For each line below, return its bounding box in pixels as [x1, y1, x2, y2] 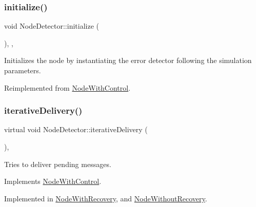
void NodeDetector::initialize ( [4, 20, 99, 31]
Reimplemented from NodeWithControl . [4, 82, 131, 93]
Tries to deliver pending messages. [4, 158, 111, 169]
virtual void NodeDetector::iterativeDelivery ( [4, 124, 148, 135]
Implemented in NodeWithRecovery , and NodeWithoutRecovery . [4, 193, 207, 203]
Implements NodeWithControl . [4, 176, 102, 187]
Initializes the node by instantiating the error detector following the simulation [4, 55, 252, 66]
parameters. [4, 65, 41, 75]
